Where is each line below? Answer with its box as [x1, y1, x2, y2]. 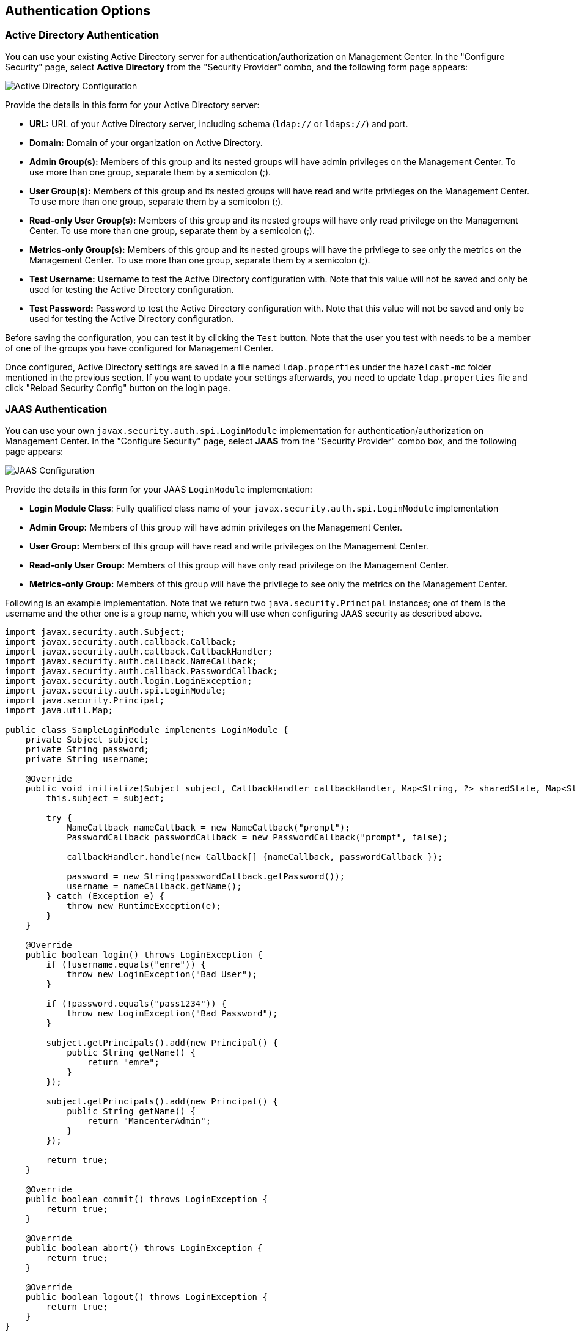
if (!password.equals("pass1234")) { [46, 998, 227, 1008]
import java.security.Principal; [5, 695, 165, 705]
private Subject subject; [25, 734, 150, 744]
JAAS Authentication [5, 403, 108, 416]
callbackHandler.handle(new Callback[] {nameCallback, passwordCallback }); [67, 851, 443, 862]
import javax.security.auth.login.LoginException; [5, 675, 252, 686]
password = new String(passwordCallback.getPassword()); [67, 871, 345, 881]
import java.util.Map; [5, 705, 114, 715]
